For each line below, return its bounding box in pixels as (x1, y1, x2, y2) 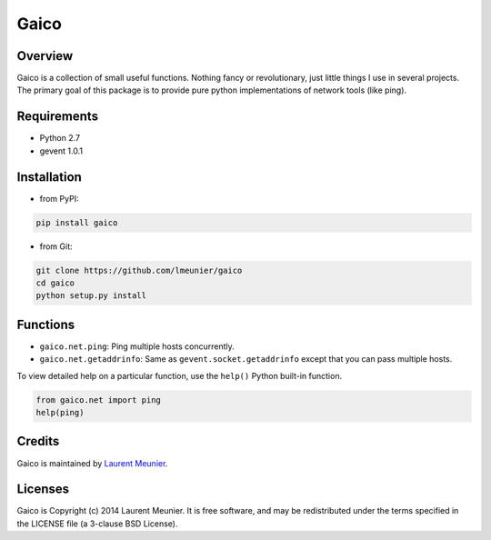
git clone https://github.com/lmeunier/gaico (35, 265, 243, 275)
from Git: (39, 241, 73, 252)
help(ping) (35, 407, 85, 418)
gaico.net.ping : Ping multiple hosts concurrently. (39, 341, 235, 352)
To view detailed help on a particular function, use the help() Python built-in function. (16, 370, 343, 381)
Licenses (16, 482, 70, 497)
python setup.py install (35, 291, 147, 301)
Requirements (16, 109, 99, 125)
